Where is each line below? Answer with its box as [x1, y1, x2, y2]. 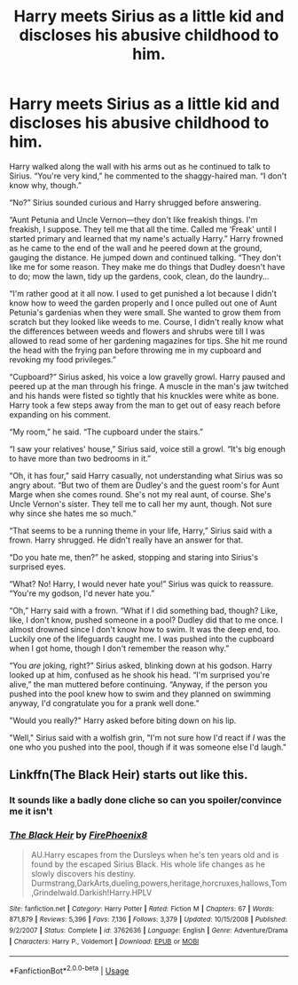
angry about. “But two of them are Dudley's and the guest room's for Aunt [9, 480, 279, 490]
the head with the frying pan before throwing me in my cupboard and [9, 345, 262, 355]
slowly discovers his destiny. [30, 868, 136, 878]
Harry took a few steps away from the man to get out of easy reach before [9, 400, 281, 410]
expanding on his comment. [9, 409, 111, 419]
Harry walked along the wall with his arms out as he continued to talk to [9, 161, 271, 171]
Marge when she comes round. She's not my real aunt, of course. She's [9, 489, 271, 499]
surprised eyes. [9, 561, 67, 572]
